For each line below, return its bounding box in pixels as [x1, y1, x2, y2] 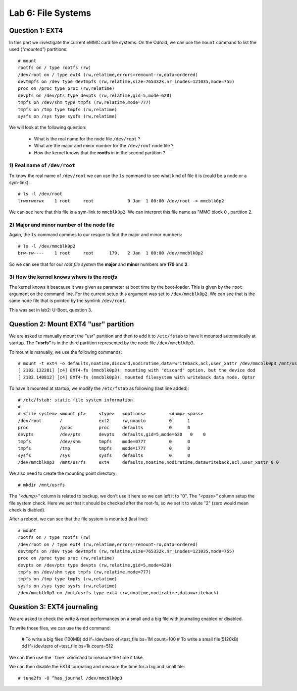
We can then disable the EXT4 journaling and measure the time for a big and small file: [9, 664, 185, 670]
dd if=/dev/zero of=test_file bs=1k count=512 [21, 643, 113, 649]
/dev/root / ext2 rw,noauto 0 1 [18, 418, 191, 424]
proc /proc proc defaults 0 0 [18, 425, 191, 431]
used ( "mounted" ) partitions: [9, 46, 68, 52]
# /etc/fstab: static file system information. [18, 397, 136, 403]
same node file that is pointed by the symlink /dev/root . [9, 298, 126, 304]
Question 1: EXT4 [9, 26, 63, 35]
